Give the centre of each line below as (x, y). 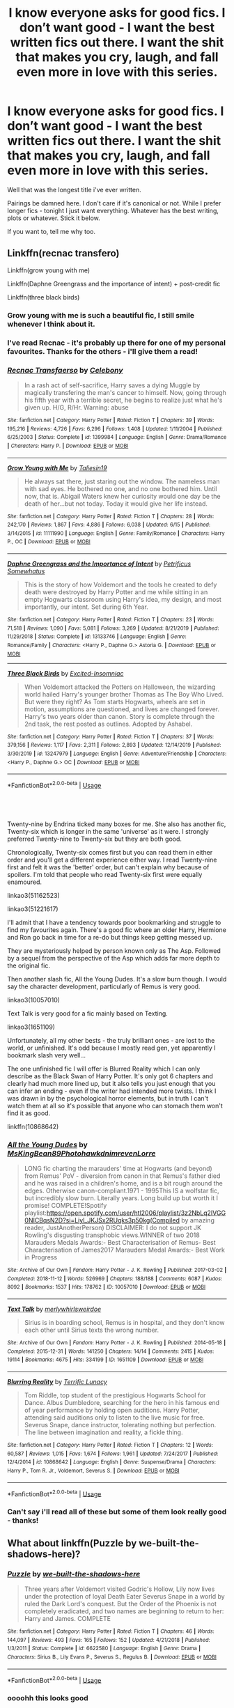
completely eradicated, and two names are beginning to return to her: (124, 1611)
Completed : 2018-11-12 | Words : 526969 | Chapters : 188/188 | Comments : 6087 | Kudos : (115, 1279)
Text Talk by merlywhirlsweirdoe (54, 1309)
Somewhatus (26, 571)
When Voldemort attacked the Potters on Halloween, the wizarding (120, 687)
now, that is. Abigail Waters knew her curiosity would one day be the (122, 496)
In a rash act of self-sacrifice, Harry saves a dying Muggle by (112, 385)
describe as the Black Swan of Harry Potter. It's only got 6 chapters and (110, 1076)
